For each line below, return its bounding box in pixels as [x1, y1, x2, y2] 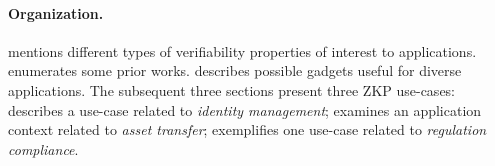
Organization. [8, 2, 104, 23]
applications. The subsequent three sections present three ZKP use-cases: [8, 79, 456, 100]
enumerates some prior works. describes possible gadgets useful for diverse [8, 60, 462, 81]
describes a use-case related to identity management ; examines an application [8, 99, 482, 120]
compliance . [8, 138, 79, 159]
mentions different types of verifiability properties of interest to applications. [8, 40, 477, 61]
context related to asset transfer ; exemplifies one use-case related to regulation [8, 119, 487, 140]
